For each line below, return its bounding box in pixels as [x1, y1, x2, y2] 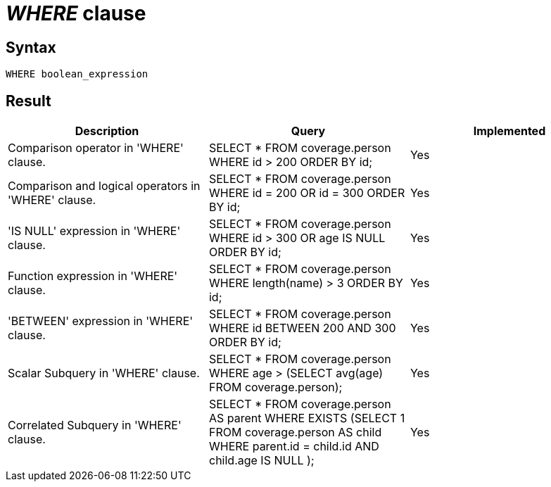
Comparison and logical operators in [8, 179, 201, 194]
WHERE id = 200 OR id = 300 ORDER [208, 186, 405, 201]
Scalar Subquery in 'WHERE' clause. [8, 366, 200, 381]
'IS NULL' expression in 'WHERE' [8, 224, 181, 239]
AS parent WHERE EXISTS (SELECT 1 [208, 411, 405, 426]
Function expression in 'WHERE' [8, 269, 178, 284]
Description [75, 124, 139, 139]
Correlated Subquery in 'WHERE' [8, 418, 182, 433]
